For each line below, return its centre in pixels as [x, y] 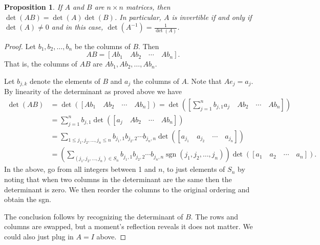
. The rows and [215, 216]
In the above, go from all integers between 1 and [80, 169]
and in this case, [77, 27]
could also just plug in [39, 236]
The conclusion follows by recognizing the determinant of [94, 216]
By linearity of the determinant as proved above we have [93, 91]
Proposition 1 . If [33, 7]
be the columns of [102, 46]
